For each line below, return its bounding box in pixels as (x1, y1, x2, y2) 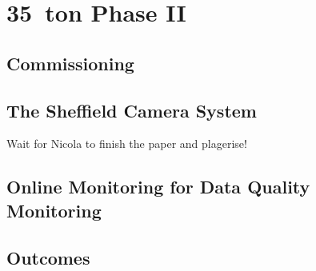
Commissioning (6, 50, 134, 75)
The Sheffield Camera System (6, 98, 257, 122)
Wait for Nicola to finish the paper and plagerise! (6, 135, 247, 152)
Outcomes (6, 245, 90, 269)
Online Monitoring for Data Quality (6, 174, 310, 199)
